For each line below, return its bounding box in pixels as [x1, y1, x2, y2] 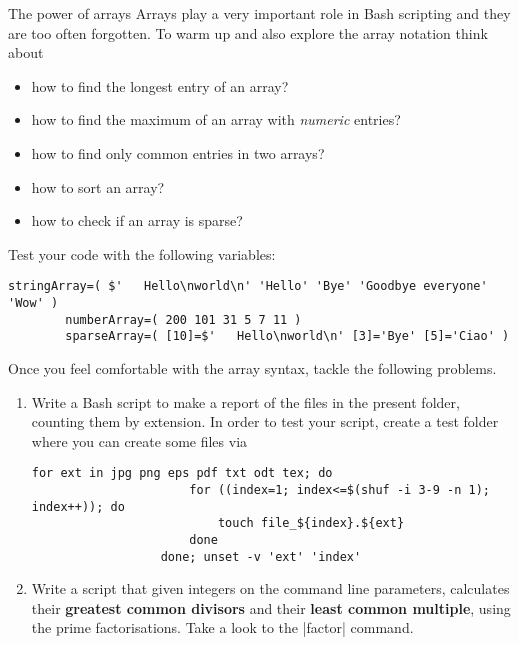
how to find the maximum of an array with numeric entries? [31, 109, 401, 130]
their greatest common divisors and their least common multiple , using [31, 597, 511, 618]
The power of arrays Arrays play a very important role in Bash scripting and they [8, 3, 511, 23]
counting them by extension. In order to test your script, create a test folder [31, 411, 499, 432]
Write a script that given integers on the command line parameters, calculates [31, 578, 510, 599]
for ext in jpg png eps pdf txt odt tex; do [31, 466, 333, 481]
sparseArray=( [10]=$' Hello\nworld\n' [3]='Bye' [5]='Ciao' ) [65, 329, 510, 344]
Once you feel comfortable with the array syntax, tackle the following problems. [8, 357, 497, 378]
